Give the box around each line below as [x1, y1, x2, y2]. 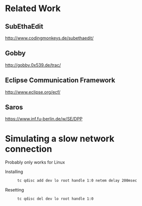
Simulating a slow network [5, 133, 115, 144]
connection [5, 143, 53, 154]
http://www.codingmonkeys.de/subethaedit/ [5, 35, 94, 41]
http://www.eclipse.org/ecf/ [5, 89, 61, 95]
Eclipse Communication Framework [5, 76, 115, 85]
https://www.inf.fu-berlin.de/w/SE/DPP [5, 116, 83, 122]
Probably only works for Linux [5, 159, 65, 165]
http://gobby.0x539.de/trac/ [5, 62, 61, 68]
